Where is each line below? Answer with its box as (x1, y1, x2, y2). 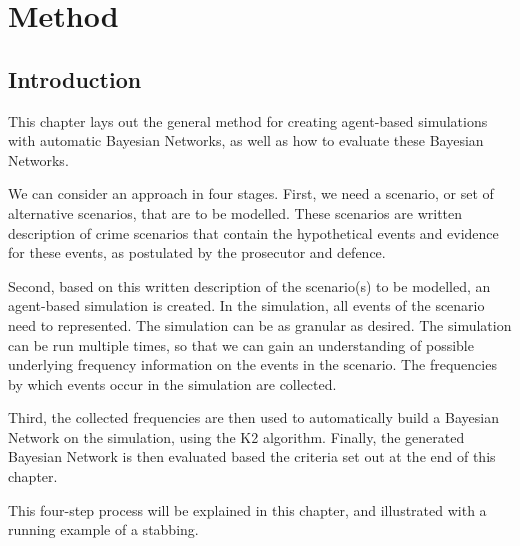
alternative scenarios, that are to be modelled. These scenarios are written (8, 202, 463, 223)
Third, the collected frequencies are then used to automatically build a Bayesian (8, 407, 499, 428)
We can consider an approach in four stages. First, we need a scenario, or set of (8, 183, 494, 204)
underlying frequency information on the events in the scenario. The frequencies (8, 354, 497, 375)
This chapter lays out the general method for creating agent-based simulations (8, 110, 488, 131)
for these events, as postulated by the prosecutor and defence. (8, 242, 386, 263)
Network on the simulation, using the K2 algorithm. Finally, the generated (8, 426, 465, 447)
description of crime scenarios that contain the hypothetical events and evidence (8, 222, 499, 243)
